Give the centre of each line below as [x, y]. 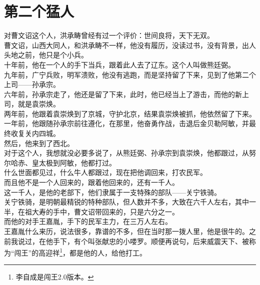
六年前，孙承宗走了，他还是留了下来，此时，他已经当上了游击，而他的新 [123, 94]
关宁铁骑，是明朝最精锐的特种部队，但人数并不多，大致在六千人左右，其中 [126, 202]
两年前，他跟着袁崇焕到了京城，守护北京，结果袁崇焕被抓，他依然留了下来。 [130, 113]
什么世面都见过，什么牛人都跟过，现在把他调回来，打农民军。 [105, 172]
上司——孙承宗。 [32, 84]
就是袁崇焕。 [39, 104]
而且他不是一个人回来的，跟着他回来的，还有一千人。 [91, 182]
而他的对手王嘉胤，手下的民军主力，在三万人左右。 [88, 221]
